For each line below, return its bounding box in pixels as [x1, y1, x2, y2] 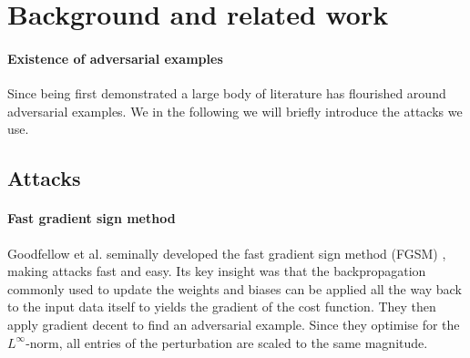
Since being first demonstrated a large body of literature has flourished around [7, 84, 446, 103]
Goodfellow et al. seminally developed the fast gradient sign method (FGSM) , [7, 243, 446, 262]
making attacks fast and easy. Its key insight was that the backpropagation [7, 261, 426, 281]
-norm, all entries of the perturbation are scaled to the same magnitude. [26, 332, 428, 352]
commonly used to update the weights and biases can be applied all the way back [7, 279, 462, 298]
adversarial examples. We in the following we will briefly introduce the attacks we [7, 101, 463, 120]
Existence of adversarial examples [7, 48, 223, 67]
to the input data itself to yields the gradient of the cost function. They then [7, 297, 436, 316]
